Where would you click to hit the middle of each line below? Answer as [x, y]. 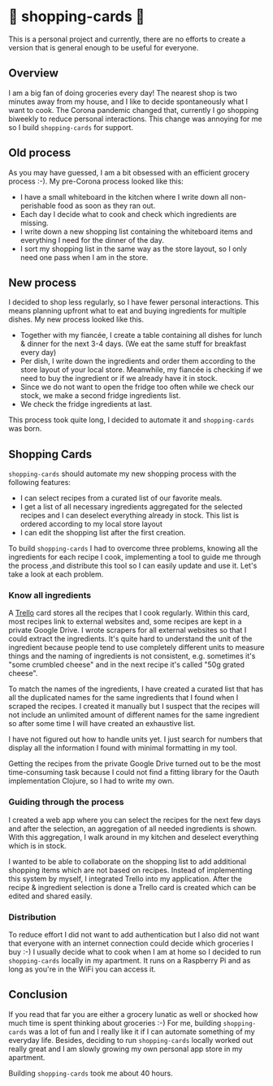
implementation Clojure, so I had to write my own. [91, 781]
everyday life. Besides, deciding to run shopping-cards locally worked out [131, 1040]
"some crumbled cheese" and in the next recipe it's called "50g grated [127, 664]
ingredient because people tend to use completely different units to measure [136, 647]
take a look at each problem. [56, 574]
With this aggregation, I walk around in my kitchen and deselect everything [134, 837]
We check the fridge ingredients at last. [86, 405]
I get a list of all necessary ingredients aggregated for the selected [131, 507]
